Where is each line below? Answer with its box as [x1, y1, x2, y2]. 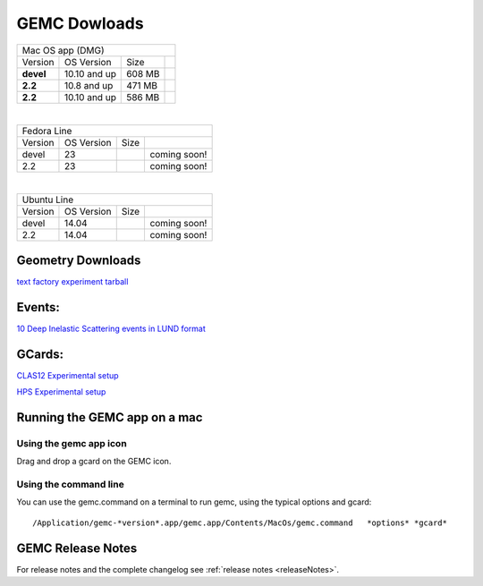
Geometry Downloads [16, 252, 141, 268]
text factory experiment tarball [16, 276, 129, 286]
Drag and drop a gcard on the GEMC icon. [16, 456, 172, 467]
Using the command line [16, 478, 124, 490]
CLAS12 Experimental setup [16, 369, 120, 380]
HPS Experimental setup [16, 386, 106, 397]
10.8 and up [64, 79, 114, 91]
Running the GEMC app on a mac [16, 410, 203, 425]
